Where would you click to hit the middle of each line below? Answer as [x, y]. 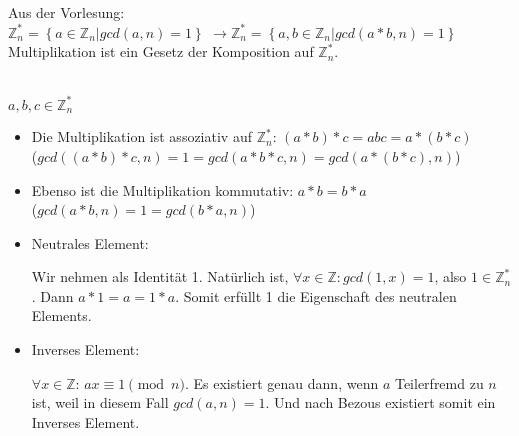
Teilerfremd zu [439, 382]
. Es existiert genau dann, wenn [281, 382]
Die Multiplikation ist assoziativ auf [141, 136]
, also [450, 276]
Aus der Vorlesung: [66, 12]
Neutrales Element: [90, 242]
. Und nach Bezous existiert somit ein [380, 402]
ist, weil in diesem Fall [100, 402]
